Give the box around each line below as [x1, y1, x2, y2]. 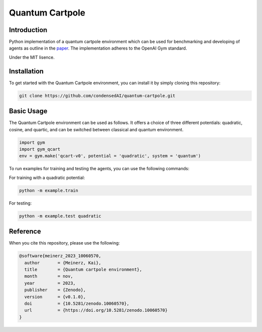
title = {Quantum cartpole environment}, [24, 266, 143, 272]
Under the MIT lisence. [9, 54, 55, 60]
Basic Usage [9, 107, 48, 115]
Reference [9, 227, 41, 236]
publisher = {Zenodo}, [24, 287, 86, 293]
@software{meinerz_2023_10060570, [19, 253, 101, 259]
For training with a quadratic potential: [9, 175, 85, 180]
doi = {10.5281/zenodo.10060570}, [24, 300, 130, 306]
